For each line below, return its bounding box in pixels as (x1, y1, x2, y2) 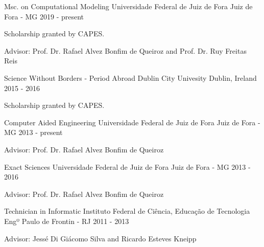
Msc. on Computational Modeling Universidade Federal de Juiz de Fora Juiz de (4, 1, 253, 11)
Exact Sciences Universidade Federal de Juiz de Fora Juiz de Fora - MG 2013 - (4, 161, 251, 172)
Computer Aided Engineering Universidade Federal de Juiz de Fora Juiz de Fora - (4, 117, 260, 127)
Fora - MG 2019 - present (4, 11, 84, 21)
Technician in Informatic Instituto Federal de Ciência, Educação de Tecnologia (4, 206, 250, 216)
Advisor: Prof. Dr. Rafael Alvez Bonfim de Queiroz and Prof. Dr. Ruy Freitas (4, 45, 247, 56)
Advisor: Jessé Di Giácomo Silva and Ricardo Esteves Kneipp (4, 233, 197, 243)
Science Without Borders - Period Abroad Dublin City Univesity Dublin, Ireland (4, 72, 257, 83)
